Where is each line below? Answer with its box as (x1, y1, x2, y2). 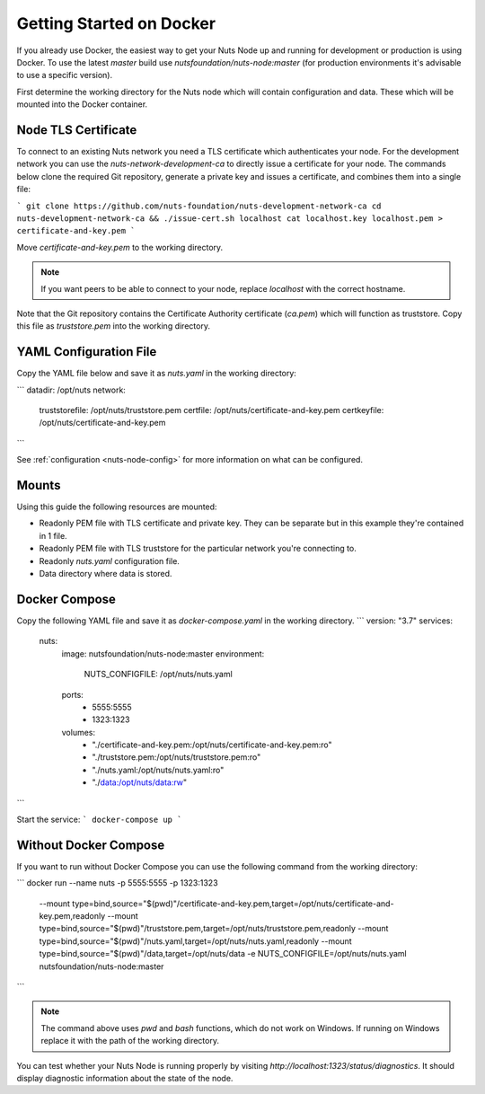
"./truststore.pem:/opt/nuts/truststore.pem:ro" (92, 752, 261, 763)
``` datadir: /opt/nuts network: (16, 384, 126, 395)
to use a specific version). (16, 70, 112, 81)
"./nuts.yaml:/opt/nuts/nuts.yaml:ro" (92, 764, 225, 775)
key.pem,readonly (39, 911, 106, 922)
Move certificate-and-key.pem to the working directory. (16, 242, 224, 252)
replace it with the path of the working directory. (40, 1036, 220, 1046)
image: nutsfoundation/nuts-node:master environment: (61, 648, 265, 659)
